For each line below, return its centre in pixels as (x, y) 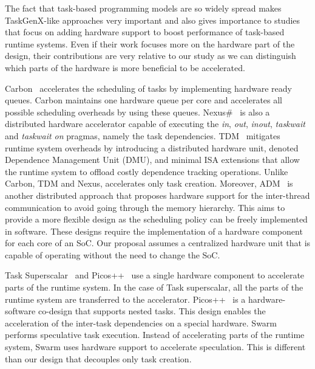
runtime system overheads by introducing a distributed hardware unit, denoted (152, 147)
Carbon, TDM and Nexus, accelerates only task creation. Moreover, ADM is (149, 183)
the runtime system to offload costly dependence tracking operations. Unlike (147, 171)
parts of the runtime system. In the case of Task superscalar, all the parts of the (154, 287)
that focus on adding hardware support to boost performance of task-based (145, 32)
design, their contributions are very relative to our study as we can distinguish (151, 56)
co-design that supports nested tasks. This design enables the (152, 311)
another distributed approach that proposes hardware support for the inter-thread (157, 195)
